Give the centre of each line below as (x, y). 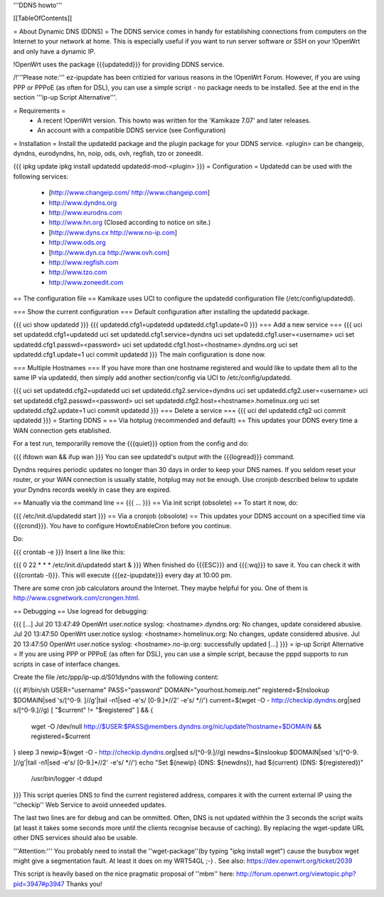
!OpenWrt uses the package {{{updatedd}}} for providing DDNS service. (119, 64)
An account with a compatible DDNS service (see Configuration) (132, 130)
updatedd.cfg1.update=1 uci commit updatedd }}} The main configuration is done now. (140, 355)
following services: (41, 176)
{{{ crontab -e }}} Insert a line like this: (69, 552)
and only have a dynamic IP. (54, 51)
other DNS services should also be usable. (75, 838)
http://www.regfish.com (84, 262)
